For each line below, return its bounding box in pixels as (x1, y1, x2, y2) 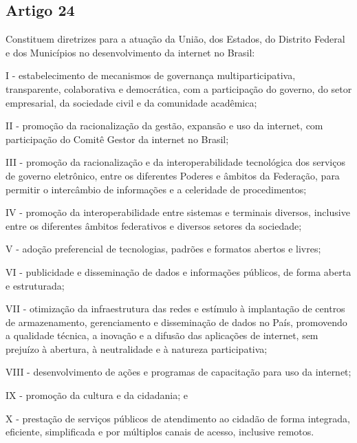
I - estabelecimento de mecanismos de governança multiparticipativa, (6, 68, 296, 83)
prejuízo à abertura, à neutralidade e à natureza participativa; (6, 341, 268, 356)
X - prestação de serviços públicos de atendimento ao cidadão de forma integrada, (6, 411, 350, 425)
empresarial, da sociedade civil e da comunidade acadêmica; (6, 95, 257, 109)
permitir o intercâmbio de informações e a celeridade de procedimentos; (6, 182, 307, 196)
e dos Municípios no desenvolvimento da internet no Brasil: (6, 45, 255, 59)
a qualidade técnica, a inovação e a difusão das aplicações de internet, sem (6, 328, 318, 343)
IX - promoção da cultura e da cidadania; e (6, 388, 188, 402)
